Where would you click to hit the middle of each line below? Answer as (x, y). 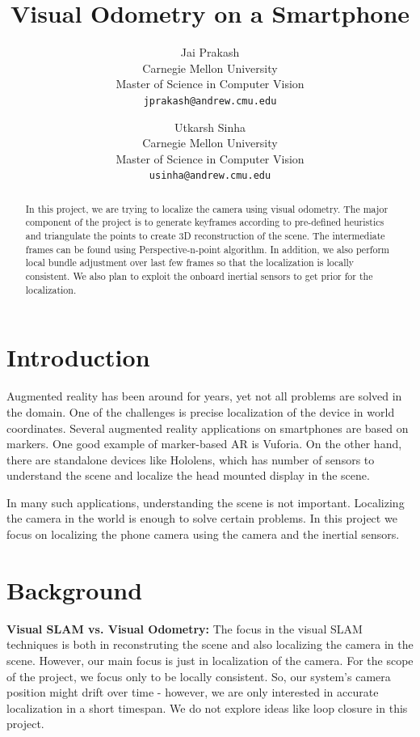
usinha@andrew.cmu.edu (210, 176)
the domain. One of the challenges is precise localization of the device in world (201, 411)
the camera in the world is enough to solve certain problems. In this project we (202, 518)
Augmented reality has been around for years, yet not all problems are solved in (204, 396)
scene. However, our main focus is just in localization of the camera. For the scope (210, 660)
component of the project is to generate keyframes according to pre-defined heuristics (205, 222)
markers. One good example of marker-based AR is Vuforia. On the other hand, (204, 444)
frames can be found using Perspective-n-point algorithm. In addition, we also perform (207, 249)
